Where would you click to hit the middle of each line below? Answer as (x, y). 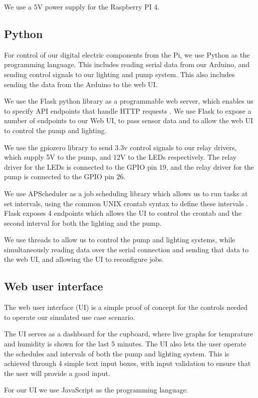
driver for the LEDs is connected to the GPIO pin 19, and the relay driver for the (129, 166)
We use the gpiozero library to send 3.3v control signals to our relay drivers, (121, 147)
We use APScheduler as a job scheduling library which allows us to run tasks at (126, 193)
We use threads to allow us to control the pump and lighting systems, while (120, 240)
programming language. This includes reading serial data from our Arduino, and (127, 64)
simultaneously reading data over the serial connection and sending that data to (127, 249)
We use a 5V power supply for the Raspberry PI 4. (82, 7)
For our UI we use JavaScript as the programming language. (96, 390)
